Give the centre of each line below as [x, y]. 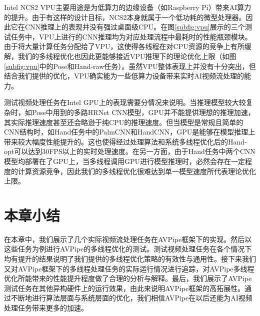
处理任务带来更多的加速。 [46, 307]
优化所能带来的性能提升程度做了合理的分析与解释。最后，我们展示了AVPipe [128, 278]
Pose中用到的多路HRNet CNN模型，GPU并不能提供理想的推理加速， [143, 112]
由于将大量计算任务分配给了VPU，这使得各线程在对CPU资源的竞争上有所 [124, 46]
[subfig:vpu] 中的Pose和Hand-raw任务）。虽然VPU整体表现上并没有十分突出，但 [130, 66]
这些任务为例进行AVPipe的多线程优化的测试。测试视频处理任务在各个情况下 [128, 249]
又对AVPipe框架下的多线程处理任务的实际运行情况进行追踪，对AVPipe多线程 [129, 268]
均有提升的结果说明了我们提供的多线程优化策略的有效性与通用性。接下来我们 [130, 258]
